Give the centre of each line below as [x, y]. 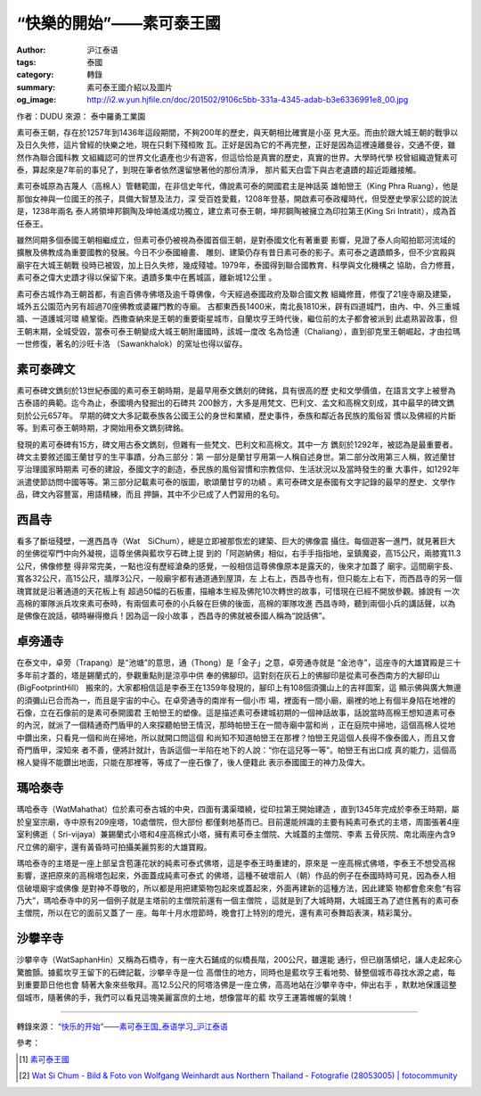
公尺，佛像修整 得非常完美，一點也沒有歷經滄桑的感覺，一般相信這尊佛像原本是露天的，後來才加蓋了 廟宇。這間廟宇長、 [237, 565]
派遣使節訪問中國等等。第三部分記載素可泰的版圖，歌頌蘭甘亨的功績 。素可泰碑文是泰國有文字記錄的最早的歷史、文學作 [236, 482]
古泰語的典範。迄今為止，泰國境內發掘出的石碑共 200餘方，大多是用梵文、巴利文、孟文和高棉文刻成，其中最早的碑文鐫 [236, 403]
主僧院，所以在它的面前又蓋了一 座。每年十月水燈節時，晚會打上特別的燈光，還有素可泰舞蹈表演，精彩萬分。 [216, 913]
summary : [36, 87]
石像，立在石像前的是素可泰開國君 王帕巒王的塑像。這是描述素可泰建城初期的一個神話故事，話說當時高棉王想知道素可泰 [236, 713]
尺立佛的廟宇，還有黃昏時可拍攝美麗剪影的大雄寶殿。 [114, 846]
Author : [31, 50]
